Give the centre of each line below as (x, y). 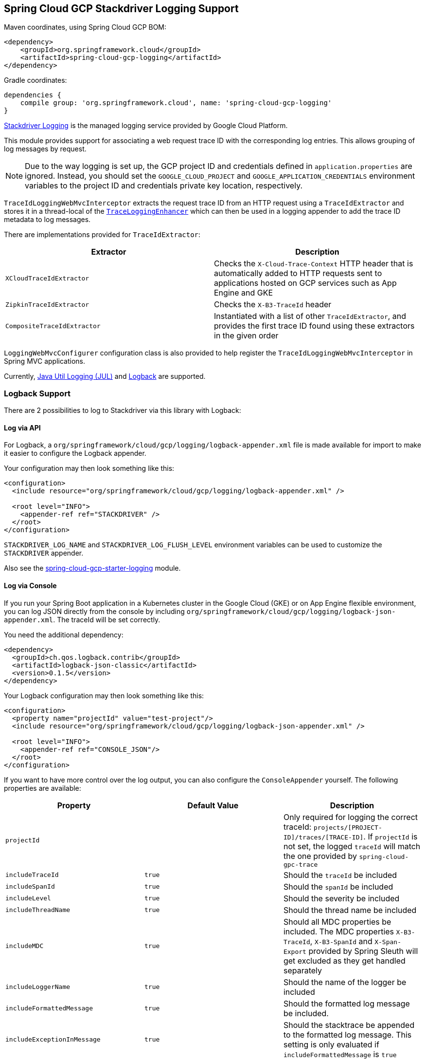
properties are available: (43, 788)
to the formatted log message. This (347, 1034)
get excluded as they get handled (344, 960)
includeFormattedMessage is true (340, 1054)
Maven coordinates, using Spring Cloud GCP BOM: (85, 27)
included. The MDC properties (339, 931)
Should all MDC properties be (337, 922)
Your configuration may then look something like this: (89, 468)
